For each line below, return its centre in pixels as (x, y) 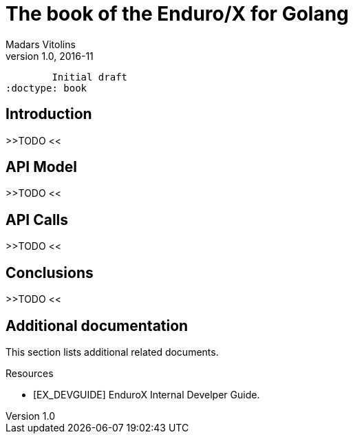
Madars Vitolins (41, 44)
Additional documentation (97, 325)
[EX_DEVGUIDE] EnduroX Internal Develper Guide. (147, 394)
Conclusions (50, 272)
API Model (42, 167)
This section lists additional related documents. (112, 352)
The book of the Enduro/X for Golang (177, 14)
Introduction (49, 114)
